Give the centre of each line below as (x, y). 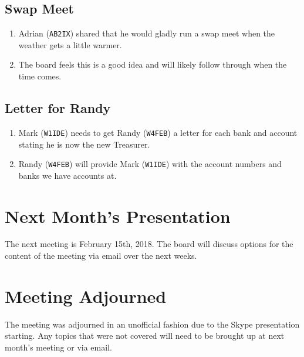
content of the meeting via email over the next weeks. (101, 256)
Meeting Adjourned (86, 296)
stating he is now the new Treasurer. (84, 144)
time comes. (40, 76)
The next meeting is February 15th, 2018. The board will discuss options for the (149, 244)
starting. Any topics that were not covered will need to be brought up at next (145, 336)
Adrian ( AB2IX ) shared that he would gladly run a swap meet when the (147, 33)
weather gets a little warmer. (70, 44)
